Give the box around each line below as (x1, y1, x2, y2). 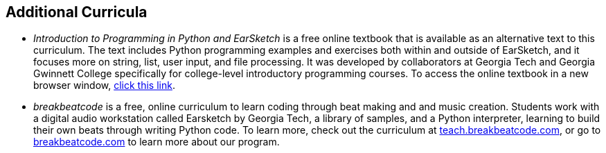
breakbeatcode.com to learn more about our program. (33, 136, 280, 148)
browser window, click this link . (33, 79, 175, 92)
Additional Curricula (6, 3, 148, 21)
